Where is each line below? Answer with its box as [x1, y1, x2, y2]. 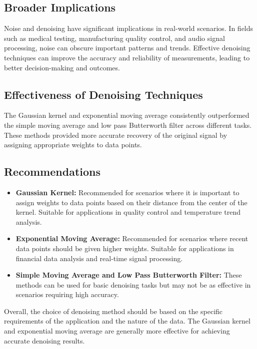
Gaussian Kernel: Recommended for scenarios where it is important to [15, 187, 239, 197]
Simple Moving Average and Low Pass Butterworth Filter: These [15, 270, 242, 280]
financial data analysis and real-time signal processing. [15, 253, 183, 263]
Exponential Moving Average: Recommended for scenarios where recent [15, 233, 248, 244]
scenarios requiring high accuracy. [15, 289, 119, 300]
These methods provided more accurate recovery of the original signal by [4, 129, 227, 140]
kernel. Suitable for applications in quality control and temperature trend [15, 207, 240, 217]
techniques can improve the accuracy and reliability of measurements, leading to [4, 52, 250, 62]
